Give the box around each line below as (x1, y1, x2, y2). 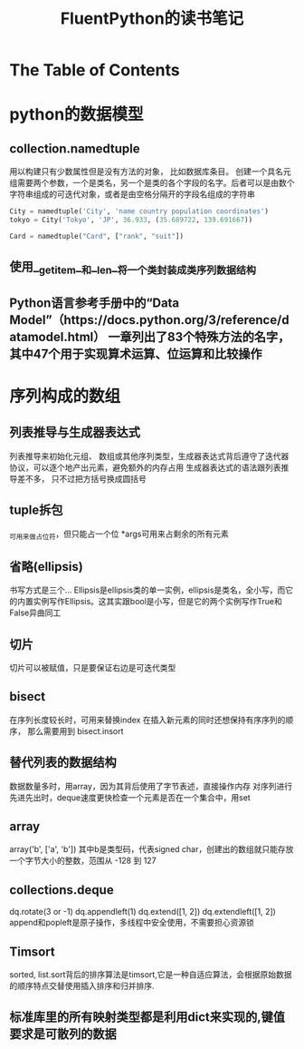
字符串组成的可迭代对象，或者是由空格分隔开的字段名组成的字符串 (9, 189, 255, 200)
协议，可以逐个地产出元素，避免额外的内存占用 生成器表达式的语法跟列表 (9, 462, 281, 473)
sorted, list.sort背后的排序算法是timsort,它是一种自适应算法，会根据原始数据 (9, 969, 292, 980)
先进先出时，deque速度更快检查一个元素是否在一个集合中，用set (9, 791, 251, 803)
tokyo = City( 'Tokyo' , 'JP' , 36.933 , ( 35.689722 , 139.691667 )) (9, 215, 253, 225)
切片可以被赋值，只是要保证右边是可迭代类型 (9, 662, 176, 673)
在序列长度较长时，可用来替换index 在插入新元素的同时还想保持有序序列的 (9, 714, 286, 725)
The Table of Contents (9, 60, 180, 81)
